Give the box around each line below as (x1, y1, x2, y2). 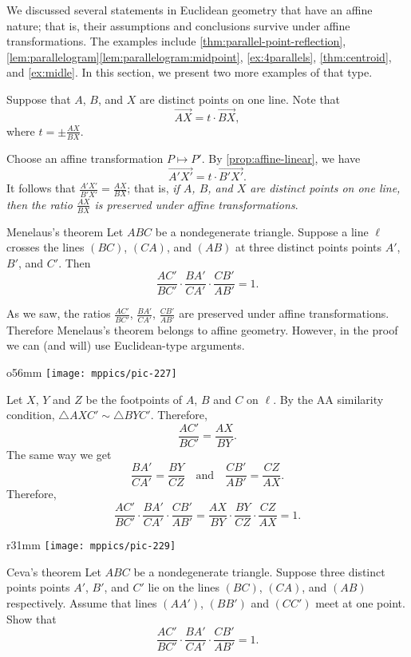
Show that (6, 610, 57, 627)
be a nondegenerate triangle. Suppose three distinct (133, 563, 385, 580)
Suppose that (6, 90, 71, 107)
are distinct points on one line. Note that (140, 90, 341, 107)
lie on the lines (148, 579, 219, 596)
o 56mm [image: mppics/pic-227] (6, 363, 177, 380)
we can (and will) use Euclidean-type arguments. (6, 337, 245, 354)
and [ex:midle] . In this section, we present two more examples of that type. (6, 64, 373, 81)
